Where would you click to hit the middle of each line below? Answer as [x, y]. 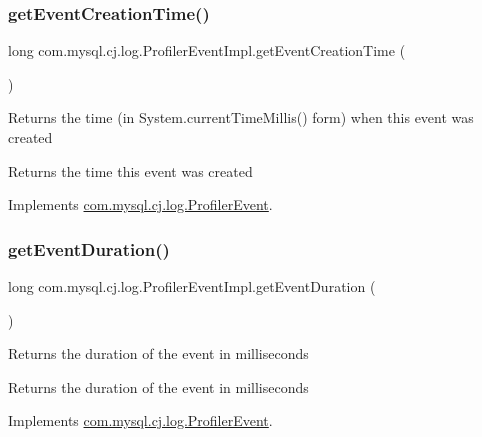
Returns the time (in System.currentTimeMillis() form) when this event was [241, 117]
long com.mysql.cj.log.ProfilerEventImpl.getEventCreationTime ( [207, 50]
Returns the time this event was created [130, 170]
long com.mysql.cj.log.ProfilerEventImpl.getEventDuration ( [192, 286]
